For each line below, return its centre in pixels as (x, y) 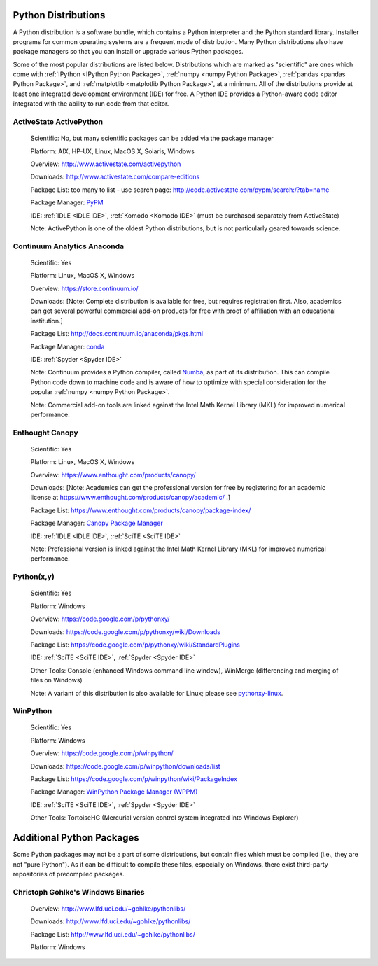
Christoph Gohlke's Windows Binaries (79, 892)
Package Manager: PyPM (67, 202)
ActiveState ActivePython (58, 122)
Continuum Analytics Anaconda (69, 246)
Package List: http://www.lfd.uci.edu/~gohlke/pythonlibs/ (113, 934)
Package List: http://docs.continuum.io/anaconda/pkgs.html (117, 334)
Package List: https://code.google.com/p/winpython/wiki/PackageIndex (134, 779)
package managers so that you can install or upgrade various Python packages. (128, 52)
